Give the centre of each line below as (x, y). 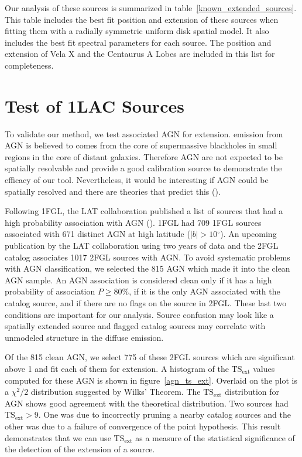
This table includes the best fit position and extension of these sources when (142, 19)
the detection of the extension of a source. (80, 449)
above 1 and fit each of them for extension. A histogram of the (117, 368)
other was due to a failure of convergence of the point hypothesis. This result (143, 426)
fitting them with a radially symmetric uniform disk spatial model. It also (137, 31)
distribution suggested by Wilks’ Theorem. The (116, 392)
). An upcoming (248, 234)
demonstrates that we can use (58, 437)
